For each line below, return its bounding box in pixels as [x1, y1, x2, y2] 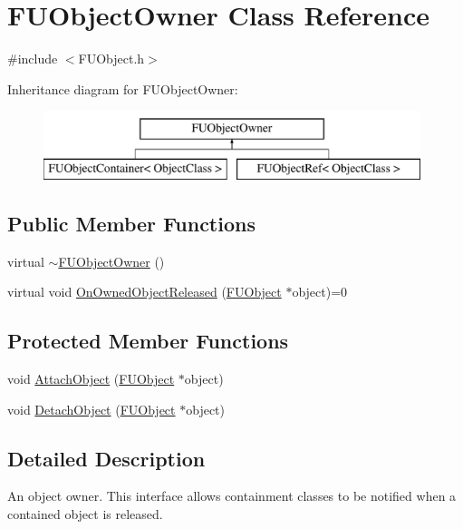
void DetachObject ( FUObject [7, 399, 176, 418]
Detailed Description [7, 444, 206, 472]
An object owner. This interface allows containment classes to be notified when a [7, 486, 457, 505]
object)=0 [292, 282, 348, 301]
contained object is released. [7, 505, 163, 524]
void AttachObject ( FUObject [7, 369, 175, 388]
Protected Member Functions [7, 327, 289, 355]
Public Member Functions [7, 209, 256, 237]
